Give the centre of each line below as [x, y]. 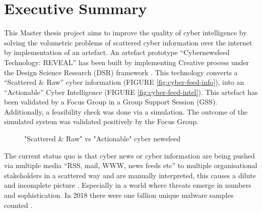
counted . [18, 205]
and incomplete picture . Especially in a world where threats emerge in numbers [128, 185]
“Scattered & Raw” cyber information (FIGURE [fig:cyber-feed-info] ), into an [124, 82]
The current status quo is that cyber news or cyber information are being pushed [129, 155]
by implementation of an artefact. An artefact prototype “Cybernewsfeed [117, 52]
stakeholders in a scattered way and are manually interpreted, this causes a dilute [130, 175]
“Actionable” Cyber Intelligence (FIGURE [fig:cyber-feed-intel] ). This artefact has [131, 92]
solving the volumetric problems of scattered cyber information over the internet [128, 42]
